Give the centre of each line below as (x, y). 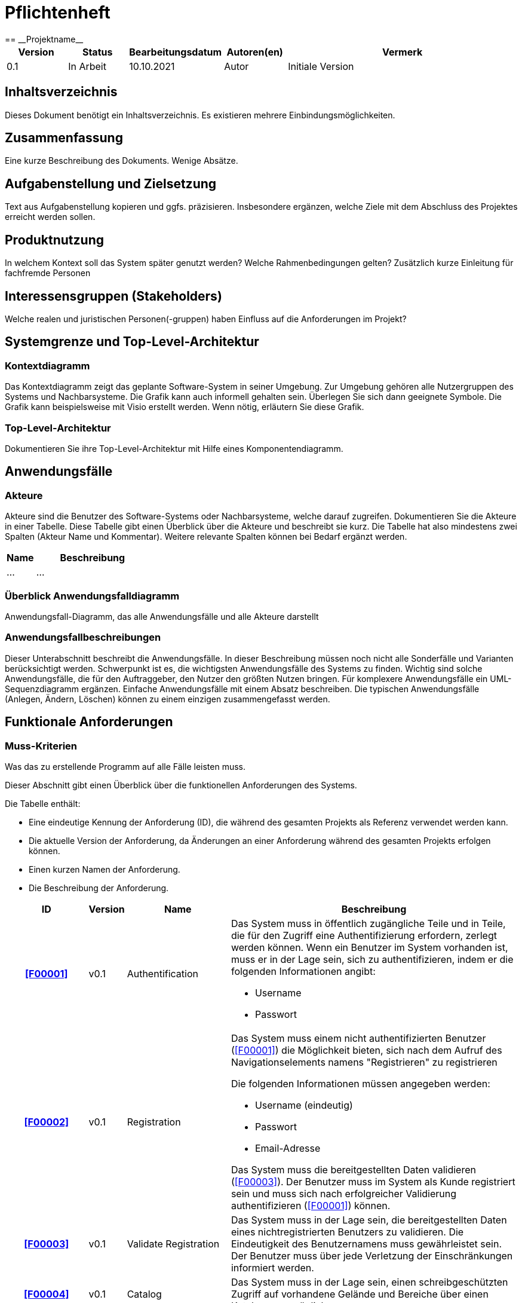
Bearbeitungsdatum (176, 52)
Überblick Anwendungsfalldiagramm (92, 596)
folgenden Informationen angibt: (303, 971)
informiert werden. (272, 1267)
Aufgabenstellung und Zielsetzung (111, 183)
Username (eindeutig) (304, 1105)
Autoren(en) (255, 52)
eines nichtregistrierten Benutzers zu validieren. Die (347, 1232)
